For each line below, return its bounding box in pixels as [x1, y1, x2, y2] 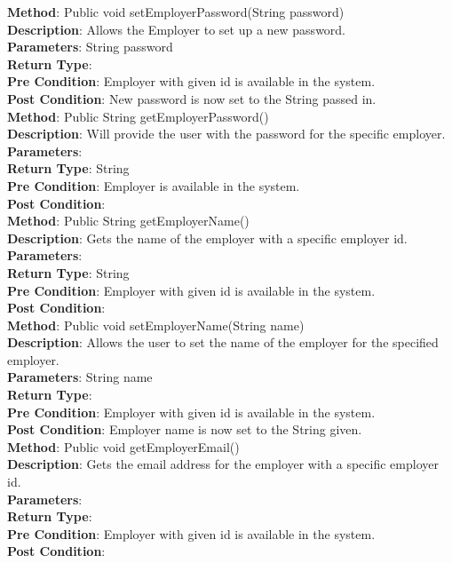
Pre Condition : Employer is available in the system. [7, 176, 300, 194]
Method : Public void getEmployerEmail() [7, 437, 240, 456]
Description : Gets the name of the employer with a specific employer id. [7, 228, 408, 247]
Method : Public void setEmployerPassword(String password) [7, 3, 345, 20]
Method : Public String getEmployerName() [7, 211, 250, 230]
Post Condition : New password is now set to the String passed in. [7, 89, 377, 107]
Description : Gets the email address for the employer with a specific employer [7, 455, 439, 473]
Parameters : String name [7, 368, 153, 386]
